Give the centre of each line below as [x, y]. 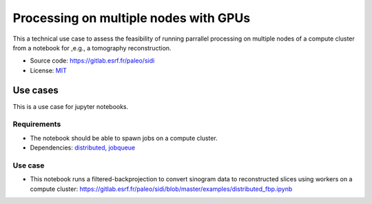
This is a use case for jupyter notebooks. [71, 106]
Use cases [35, 90]
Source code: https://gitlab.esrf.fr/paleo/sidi [92, 61]
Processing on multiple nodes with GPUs [132, 18]
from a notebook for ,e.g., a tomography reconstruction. [92, 48]
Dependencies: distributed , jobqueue [83, 147]
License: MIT [48, 70]
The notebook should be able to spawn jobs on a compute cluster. [124, 138]
